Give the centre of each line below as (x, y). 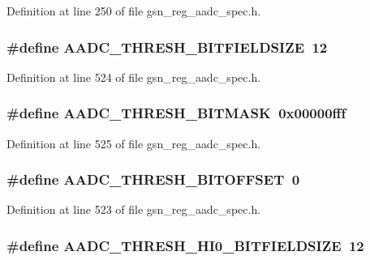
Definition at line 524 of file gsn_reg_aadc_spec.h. (134, 77)
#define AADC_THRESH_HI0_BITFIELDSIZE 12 (185, 245)
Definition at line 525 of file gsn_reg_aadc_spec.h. (134, 143)
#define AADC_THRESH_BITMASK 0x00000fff (176, 113)
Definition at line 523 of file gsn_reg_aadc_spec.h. (134, 209)
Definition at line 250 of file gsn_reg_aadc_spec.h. (134, 11)
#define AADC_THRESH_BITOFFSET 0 (153, 179)
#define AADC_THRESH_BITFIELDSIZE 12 (167, 47)
